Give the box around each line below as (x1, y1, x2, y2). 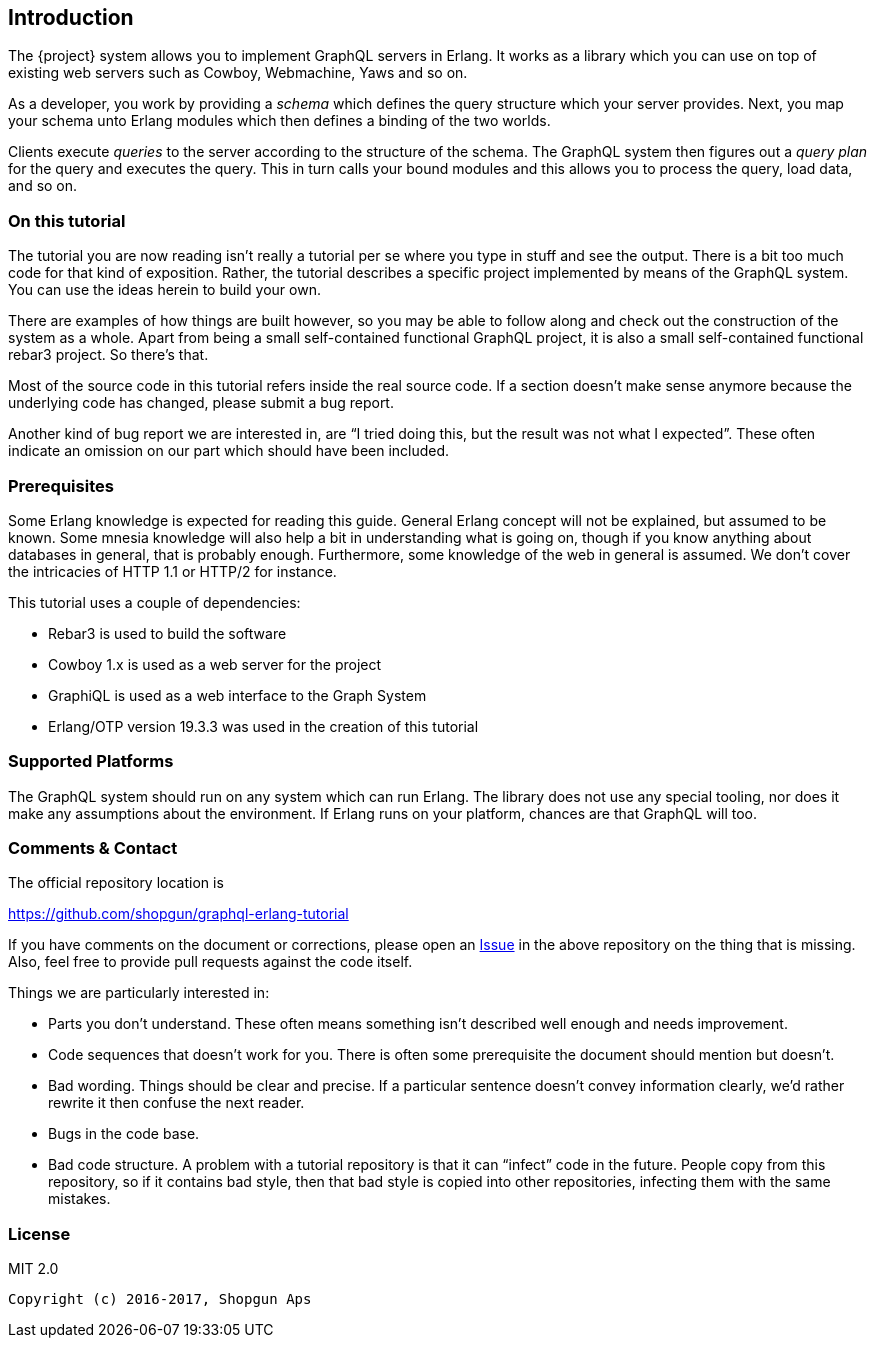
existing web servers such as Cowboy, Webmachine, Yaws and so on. (8, 64, 468, 82)
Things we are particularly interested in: (8, 984, 270, 1002)
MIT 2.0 (8, 1260, 59, 1278)
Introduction (8, 5, 134, 30)
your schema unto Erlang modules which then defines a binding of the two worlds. (8, 112, 551, 130)
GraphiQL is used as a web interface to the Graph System (48, 686, 427, 704)
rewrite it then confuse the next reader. (48, 1094, 305, 1112)
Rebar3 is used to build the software (48, 624, 287, 642)
